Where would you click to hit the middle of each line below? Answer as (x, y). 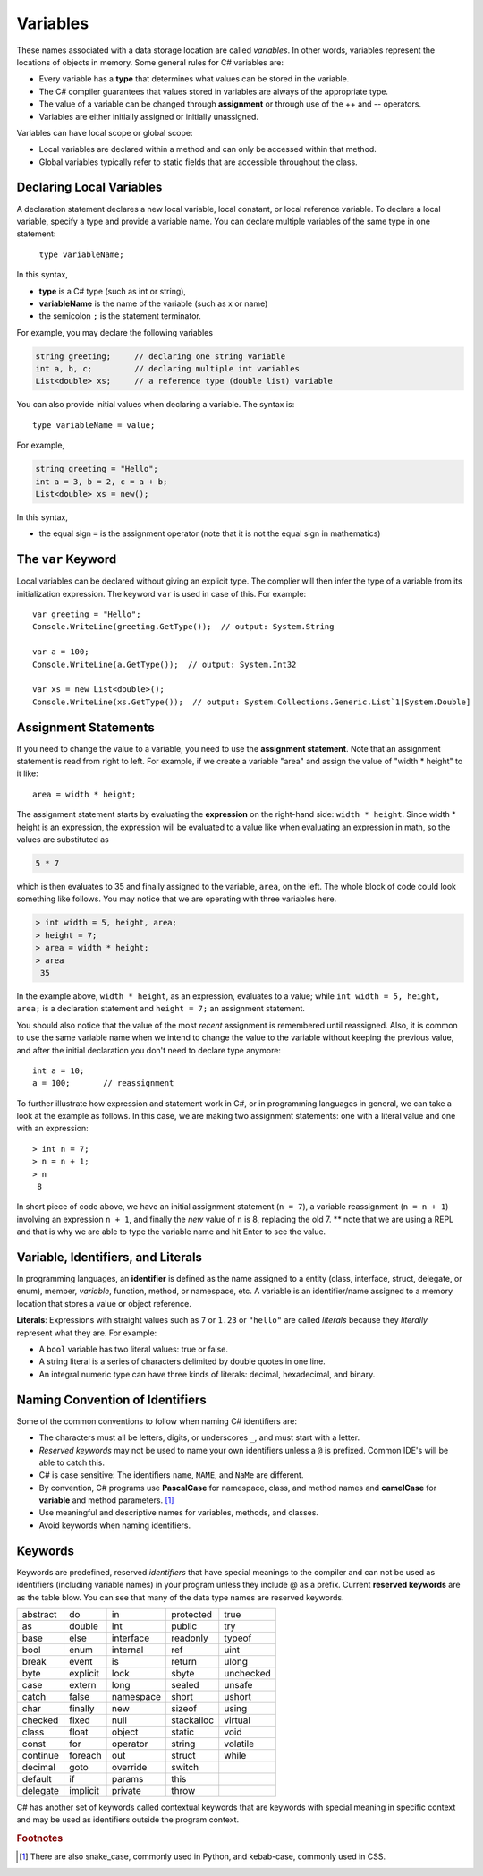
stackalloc (193, 1720)
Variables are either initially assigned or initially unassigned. (149, 116)
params (128, 1778)
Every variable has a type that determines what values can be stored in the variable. (194, 79)
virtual (237, 1720)
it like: (28, 773)
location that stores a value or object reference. (104, 1303)
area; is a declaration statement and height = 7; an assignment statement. (161, 1009)
